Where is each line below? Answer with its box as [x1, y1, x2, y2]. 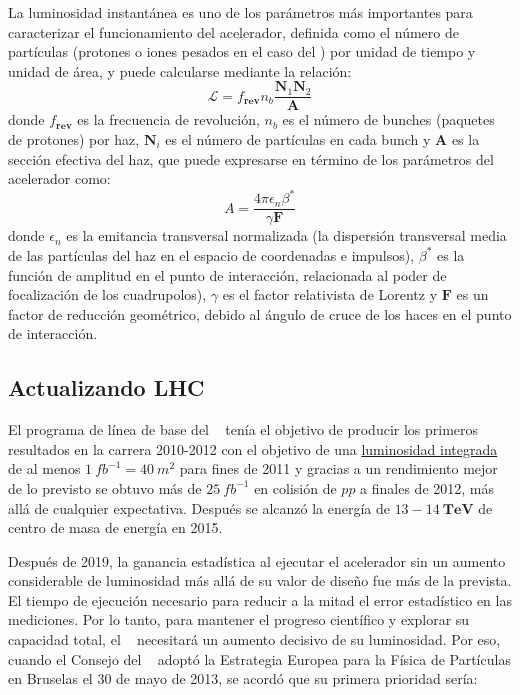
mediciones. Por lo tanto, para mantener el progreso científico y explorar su [8, 609, 470, 630]
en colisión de [254, 477, 337, 498]
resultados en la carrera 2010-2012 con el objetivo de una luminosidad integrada [8, 438, 498, 459]
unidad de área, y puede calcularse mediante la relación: [8, 60, 352, 81]
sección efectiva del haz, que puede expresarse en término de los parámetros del [8, 148, 494, 169]
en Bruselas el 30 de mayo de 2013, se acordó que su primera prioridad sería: [8, 668, 478, 689]
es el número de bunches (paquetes [282, 109, 495, 130]
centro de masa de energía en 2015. [8, 517, 223, 538]
